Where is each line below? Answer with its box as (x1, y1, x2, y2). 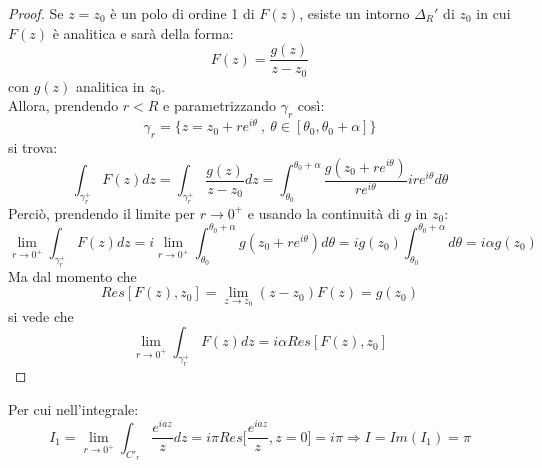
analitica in (76, 75, 145, 96)
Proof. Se (8, 3, 64, 23)
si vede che (8, 305, 74, 326)
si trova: (8, 136, 58, 157)
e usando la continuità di (247, 202, 400, 223)
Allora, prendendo (8, 95, 119, 116)
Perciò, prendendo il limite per (8, 202, 195, 223)
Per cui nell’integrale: (8, 398, 139, 419)
